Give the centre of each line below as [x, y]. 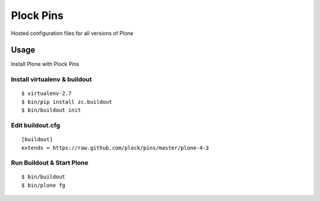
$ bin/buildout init [51, 110]
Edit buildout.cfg [36, 125]
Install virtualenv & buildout [51, 79]
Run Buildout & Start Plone [50, 163]
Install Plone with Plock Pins [45, 64]
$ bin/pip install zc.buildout [67, 102]
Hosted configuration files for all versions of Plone [72, 33]
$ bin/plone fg [44, 185]
